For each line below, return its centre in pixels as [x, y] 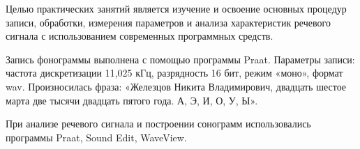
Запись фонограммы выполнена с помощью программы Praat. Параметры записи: [180, 59]
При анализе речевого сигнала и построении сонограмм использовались [158, 124]
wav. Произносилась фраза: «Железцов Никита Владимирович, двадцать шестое [176, 86]
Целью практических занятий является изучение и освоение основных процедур [176, 8]
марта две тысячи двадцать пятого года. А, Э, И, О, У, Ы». [132, 100]
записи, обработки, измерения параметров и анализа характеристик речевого [168, 22]
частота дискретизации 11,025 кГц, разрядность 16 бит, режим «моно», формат [174, 73]
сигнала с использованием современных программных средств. [140, 36]
